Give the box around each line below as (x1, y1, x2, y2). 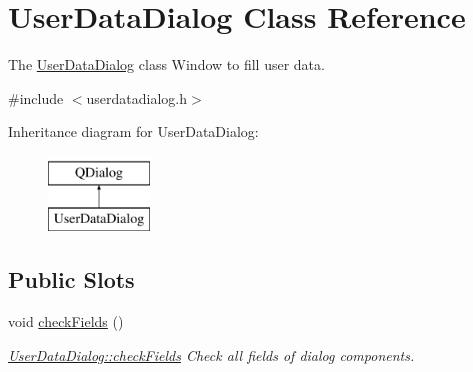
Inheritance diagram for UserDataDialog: (8, 121, 259, 142)
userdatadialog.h (86, 87, 188, 108)
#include (8, 87, 64, 108)
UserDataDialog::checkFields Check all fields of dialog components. (8, 344, 415, 365)
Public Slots (8, 264, 135, 295)
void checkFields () (8, 311, 124, 332)
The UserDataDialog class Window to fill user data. (8, 54, 325, 75)
